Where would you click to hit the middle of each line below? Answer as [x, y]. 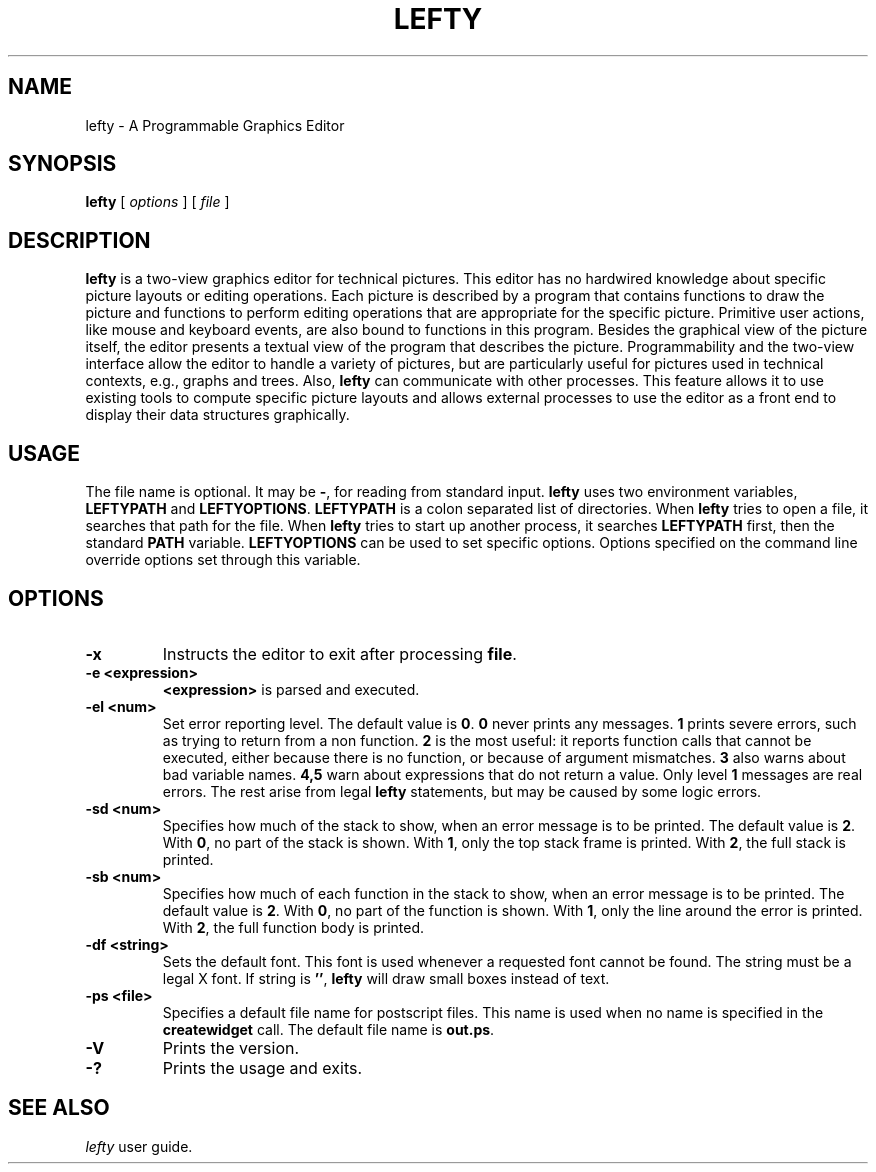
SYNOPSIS [62, 164]
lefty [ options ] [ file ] [157, 202]
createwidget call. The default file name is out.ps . [328, 1029]
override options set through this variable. [223, 560]
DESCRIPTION [79, 240]
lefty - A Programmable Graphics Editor [215, 125]
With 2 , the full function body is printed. [293, 927]
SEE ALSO [59, 1108]
